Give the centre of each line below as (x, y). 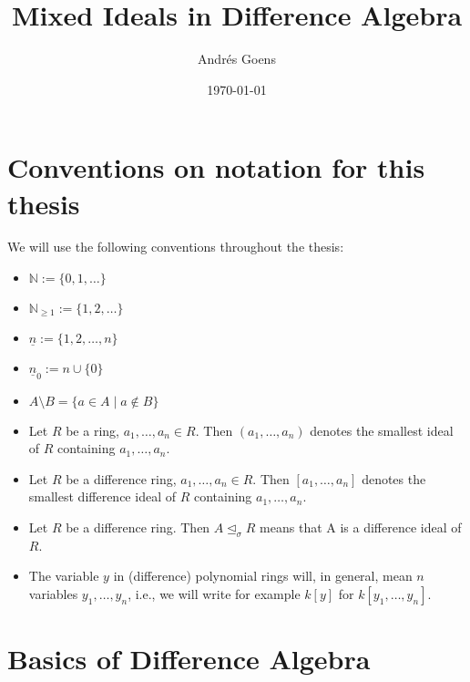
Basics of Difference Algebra (189, 659)
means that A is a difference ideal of (361, 527)
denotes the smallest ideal (382, 430)
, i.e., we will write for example (214, 593)
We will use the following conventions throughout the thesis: (176, 247)
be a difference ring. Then (138, 527)
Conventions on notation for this (216, 167)
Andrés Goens (237, 59)
